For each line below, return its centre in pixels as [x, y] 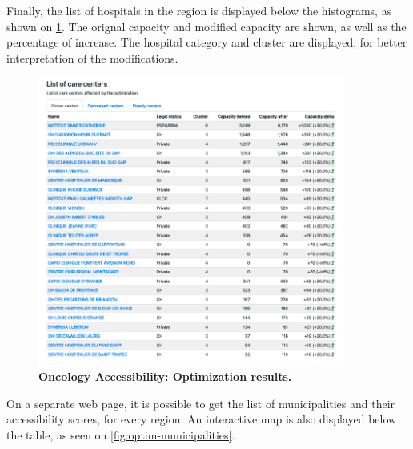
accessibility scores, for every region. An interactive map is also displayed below [202, 419]
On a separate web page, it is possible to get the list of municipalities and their [201, 403]
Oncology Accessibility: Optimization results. [165, 376]
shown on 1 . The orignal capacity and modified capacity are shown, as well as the [206, 26]
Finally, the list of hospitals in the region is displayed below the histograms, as [199, 10]
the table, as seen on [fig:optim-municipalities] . [121, 434]
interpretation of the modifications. [92, 57]
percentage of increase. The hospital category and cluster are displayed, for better [207, 42]
